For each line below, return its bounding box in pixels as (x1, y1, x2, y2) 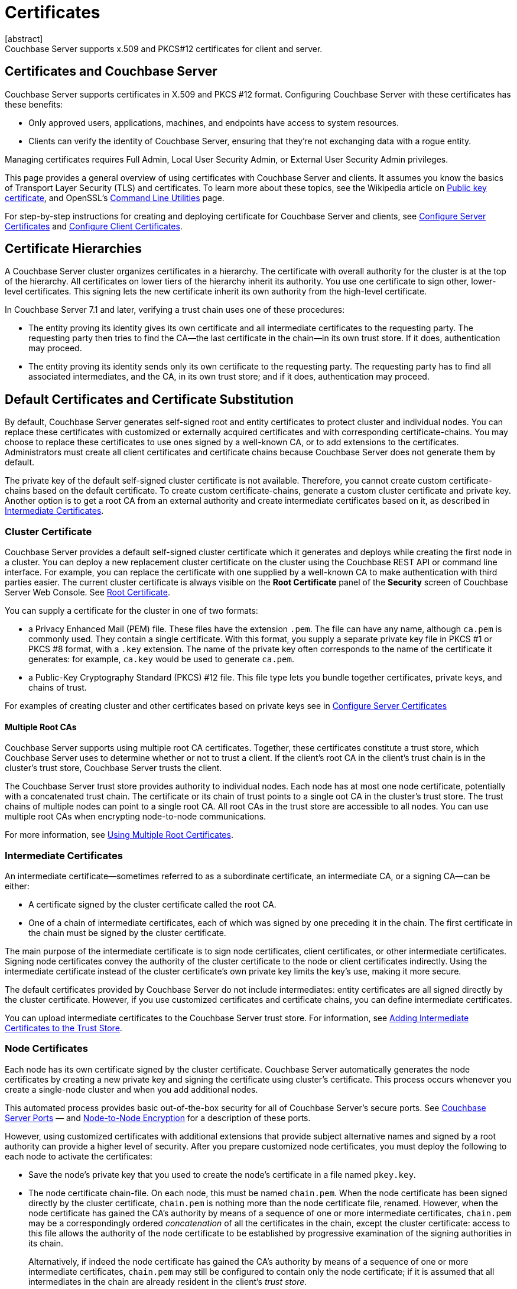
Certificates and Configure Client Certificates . (5, 221, 183, 231)
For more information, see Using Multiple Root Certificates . (5, 830, 233, 840)
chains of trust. (28, 682, 87, 693)
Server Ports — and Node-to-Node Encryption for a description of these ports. (5, 1112, 311, 1123)
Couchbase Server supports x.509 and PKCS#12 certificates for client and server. (5, 43, 323, 54)
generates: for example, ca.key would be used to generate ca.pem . (28, 654, 294, 665)
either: (5, 881, 30, 891)
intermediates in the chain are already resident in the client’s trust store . (28, 1276, 307, 1287)
